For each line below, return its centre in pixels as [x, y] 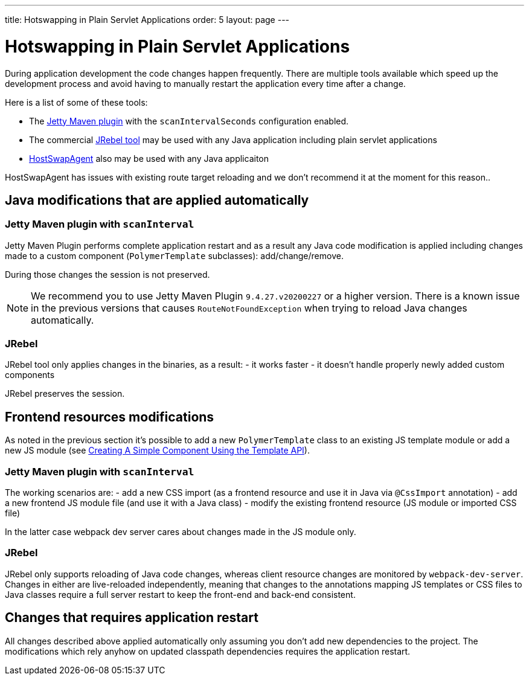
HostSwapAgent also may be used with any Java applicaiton [149, 158]
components [30, 375]
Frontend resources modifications [110, 417]
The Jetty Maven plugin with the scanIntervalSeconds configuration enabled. [189, 121]
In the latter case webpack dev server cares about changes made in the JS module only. [181, 532]
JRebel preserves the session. [65, 394]
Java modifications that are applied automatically [157, 200]
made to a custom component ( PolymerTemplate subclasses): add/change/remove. [174, 255]
